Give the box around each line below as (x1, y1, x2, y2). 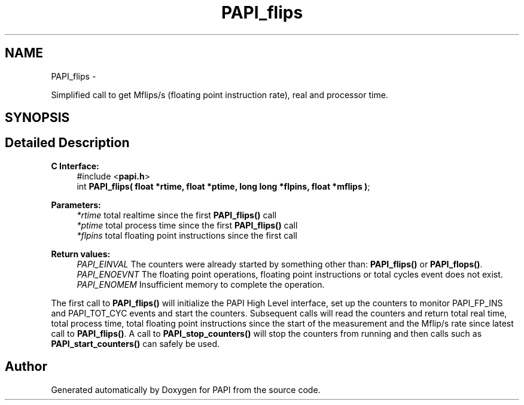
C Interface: (51, 160, 99, 171)
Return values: (51, 248, 111, 259)
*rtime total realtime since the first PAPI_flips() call (77, 209, 277, 220)
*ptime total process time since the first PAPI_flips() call (77, 220, 298, 230)
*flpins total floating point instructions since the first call (77, 230, 297, 240)
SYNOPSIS (5, 110, 70, 126)
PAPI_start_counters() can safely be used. (51, 338, 220, 349)
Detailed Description (5, 135, 130, 151)
